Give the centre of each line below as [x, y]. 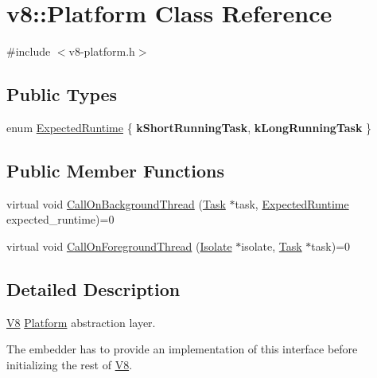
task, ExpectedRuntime [292, 203]
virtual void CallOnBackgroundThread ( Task [116, 203]
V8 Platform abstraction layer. [81, 322]
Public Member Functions [115, 170]
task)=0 [331, 246]
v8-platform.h [102, 51]
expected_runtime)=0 [60, 219]
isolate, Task [272, 246]
